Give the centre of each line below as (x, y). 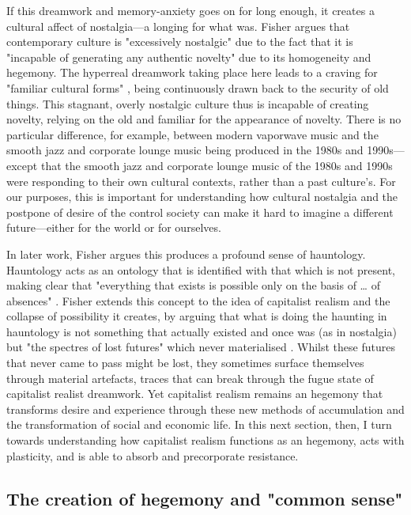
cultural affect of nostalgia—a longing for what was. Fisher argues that (178, 26)
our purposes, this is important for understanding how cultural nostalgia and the (202, 197)
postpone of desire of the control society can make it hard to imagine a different (200, 212)
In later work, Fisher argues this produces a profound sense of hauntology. (186, 254)
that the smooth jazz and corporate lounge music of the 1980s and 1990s (217, 165)
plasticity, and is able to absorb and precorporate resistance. (153, 455)
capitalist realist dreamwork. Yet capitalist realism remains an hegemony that (195, 394)
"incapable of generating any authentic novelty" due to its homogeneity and (189, 57)
